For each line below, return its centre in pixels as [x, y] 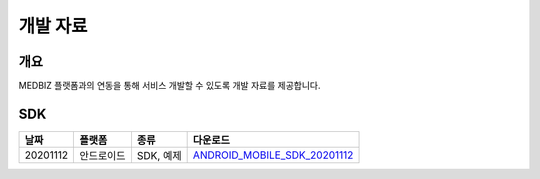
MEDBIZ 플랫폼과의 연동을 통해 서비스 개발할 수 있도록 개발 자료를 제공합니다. [169, 86]
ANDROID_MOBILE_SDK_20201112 [273, 155]
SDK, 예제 [159, 155]
